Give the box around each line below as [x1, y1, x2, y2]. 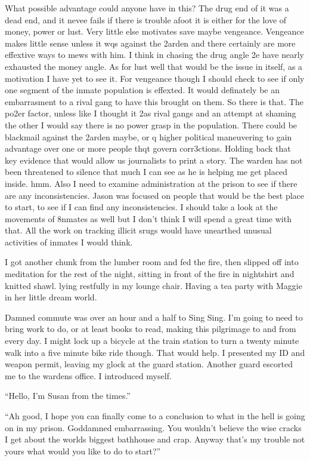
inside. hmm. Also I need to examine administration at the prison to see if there [5, 177, 297, 189]
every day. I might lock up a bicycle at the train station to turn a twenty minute [5, 334, 299, 347]
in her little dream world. [5, 291, 97, 303]
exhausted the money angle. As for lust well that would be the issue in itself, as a [5, 60, 303, 72]
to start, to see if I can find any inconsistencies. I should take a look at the [5, 201, 278, 213]
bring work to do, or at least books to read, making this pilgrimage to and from [5, 322, 296, 335]
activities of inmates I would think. [5, 235, 133, 248]
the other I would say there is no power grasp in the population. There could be [5, 118, 297, 131]
